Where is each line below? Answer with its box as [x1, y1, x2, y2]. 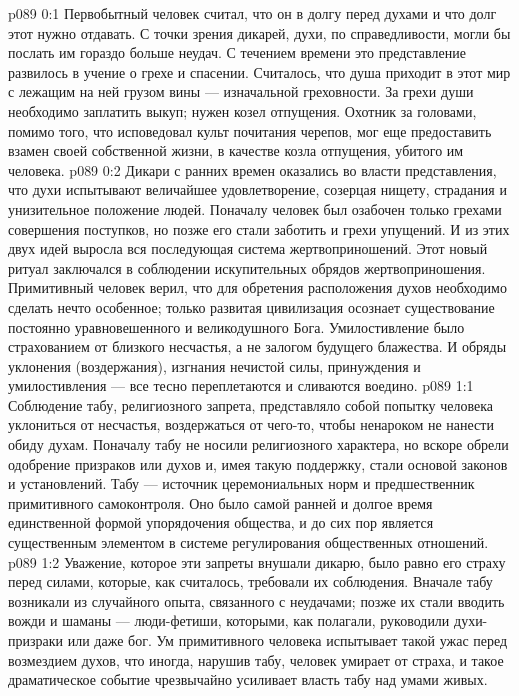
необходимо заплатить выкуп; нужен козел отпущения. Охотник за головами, [8, 100, 477, 121]
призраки [8, 630, 64, 650]
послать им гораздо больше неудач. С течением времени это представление [8, 42, 466, 63]
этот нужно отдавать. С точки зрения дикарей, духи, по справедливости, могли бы [8, 22, 511, 43]
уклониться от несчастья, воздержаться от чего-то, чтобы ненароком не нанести [8, 414, 494, 435]
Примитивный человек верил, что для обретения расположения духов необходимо [8, 277, 507, 298]
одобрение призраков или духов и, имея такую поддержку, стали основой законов [8, 453, 508, 474]
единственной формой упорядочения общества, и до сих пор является [8, 512, 434, 533]
